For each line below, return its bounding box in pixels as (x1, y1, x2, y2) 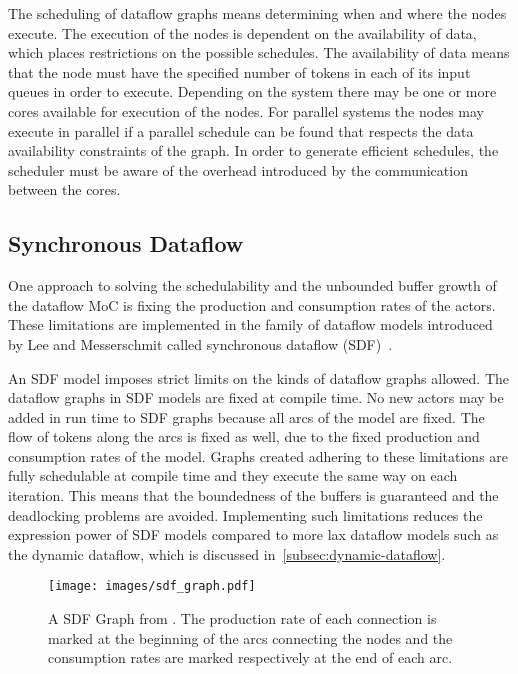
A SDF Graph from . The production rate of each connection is (48, 608, 437, 629)
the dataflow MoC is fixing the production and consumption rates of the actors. (8, 294, 496, 315)
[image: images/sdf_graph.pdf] (48, 579, 256, 594)
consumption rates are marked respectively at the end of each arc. (48, 647, 453, 668)
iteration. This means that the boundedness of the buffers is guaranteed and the (8, 485, 499, 506)
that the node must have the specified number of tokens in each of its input (8, 61, 471, 82)
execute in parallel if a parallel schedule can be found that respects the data (8, 120, 474, 141)
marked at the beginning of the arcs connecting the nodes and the (48, 627, 453, 648)
